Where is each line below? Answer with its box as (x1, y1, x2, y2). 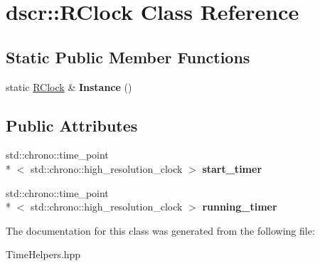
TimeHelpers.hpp (6, 247, 81, 262)
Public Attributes (6, 114, 138, 136)
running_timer (202, 199, 277, 214)
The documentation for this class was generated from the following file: (6, 223, 315, 238)
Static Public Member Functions (6, 46, 250, 68)
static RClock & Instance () (6, 79, 132, 94)
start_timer (202, 161, 262, 176)
